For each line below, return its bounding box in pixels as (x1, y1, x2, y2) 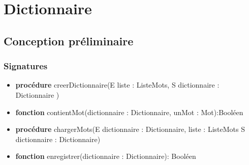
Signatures (4, 60, 48, 72)
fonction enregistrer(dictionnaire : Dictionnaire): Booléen (15, 151, 196, 161)
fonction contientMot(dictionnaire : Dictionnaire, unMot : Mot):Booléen (15, 106, 243, 117)
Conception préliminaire (4, 33, 134, 48)
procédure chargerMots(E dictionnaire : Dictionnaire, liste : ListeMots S (15, 124, 245, 134)
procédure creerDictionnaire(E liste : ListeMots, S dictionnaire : (15, 79, 220, 90)
